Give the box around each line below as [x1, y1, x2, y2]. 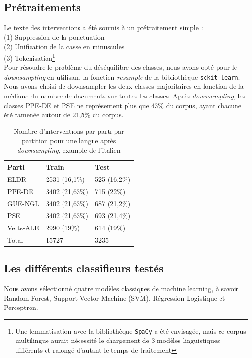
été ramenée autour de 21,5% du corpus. [4, 110, 124, 120]
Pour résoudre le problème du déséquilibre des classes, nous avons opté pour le [4, 62, 237, 72]
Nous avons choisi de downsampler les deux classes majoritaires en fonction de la [4, 81, 244, 91]
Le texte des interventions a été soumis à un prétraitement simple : [4, 22, 203, 33]
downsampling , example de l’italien [17, 145, 121, 155]
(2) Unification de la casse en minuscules [4, 41, 125, 51]
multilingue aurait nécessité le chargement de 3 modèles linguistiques [15, 335, 220, 345]
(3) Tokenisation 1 [4, 51, 55, 63]
